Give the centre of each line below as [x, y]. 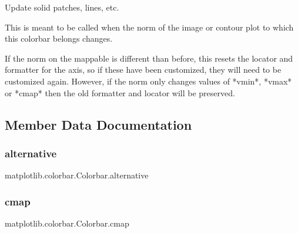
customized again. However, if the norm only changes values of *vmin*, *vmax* [148, 81]
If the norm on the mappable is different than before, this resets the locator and [149, 58]
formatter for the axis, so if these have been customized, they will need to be [143, 70]
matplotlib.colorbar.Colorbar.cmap [67, 223]
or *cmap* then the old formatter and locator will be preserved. [120, 92]
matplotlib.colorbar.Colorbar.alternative [77, 175]
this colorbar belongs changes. [59, 38]
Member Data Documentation [98, 124]
